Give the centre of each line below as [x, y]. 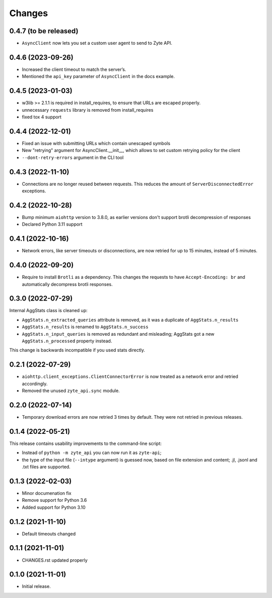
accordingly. [35, 384]
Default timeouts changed [49, 534]
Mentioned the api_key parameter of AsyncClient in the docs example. [98, 77]
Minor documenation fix [47, 493]
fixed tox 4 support [42, 117]
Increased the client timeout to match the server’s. [74, 69]
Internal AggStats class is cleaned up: [48, 311]
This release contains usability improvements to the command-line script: [86, 443]
